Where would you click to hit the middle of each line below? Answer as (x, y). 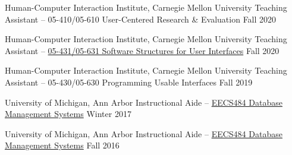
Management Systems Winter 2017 (68, 114)
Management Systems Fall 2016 (62, 145)
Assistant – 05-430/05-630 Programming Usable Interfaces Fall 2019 (129, 82)
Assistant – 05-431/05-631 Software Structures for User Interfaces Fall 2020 (142, 50)
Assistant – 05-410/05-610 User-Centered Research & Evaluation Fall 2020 (141, 19)
